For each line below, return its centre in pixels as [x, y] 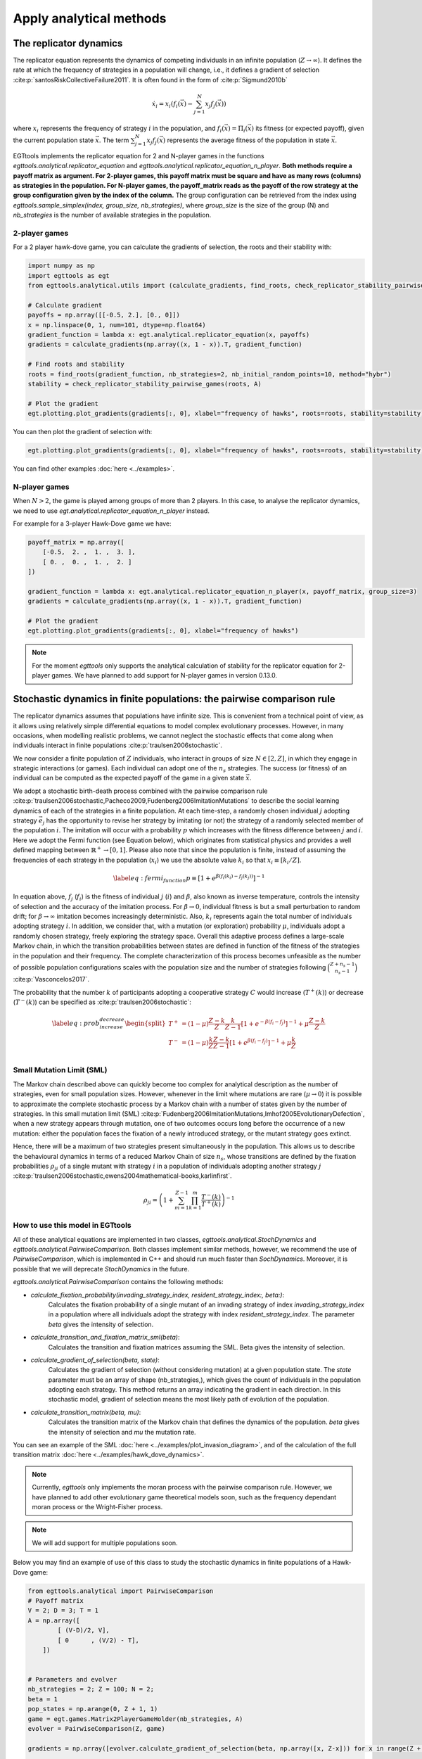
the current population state [53, 140]
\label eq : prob [76, 1023]
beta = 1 [43, 1699]
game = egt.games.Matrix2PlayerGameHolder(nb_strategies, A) [135, 1719]
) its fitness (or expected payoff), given [308, 128]
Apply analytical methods [90, 18]
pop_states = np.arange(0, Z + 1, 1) [93, 1709]
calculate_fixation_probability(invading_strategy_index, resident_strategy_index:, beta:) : [158, 1295]
